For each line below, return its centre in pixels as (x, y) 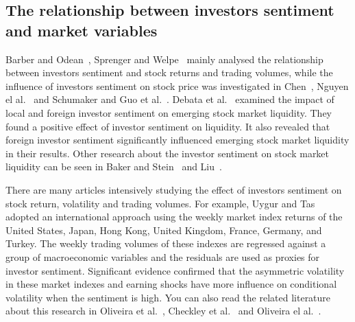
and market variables (82, 30)
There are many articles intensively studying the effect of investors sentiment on (174, 189)
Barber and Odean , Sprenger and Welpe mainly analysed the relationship (164, 59)
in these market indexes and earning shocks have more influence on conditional (171, 284)
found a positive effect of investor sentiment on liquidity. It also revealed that (168, 126)
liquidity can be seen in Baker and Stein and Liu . (114, 166)
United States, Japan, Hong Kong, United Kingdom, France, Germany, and (164, 230)
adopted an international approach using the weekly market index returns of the (174, 217)
